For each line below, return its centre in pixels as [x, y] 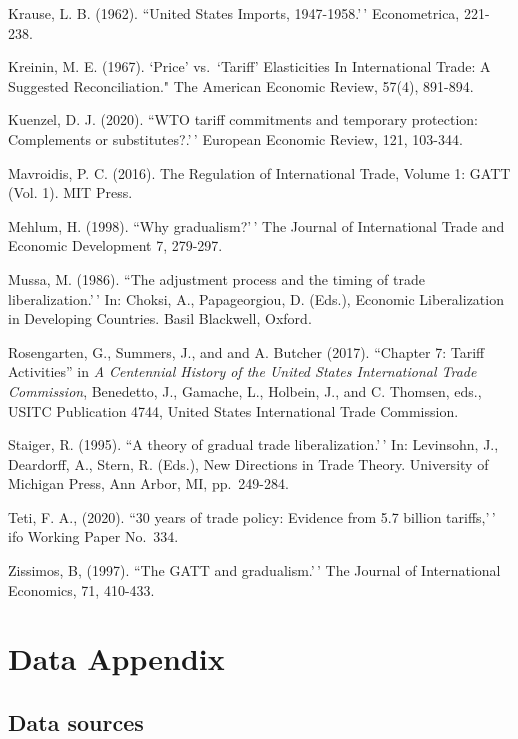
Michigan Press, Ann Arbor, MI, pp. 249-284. [148, 483]
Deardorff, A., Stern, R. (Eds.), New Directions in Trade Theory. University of [248, 463]
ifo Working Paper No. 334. [93, 536]
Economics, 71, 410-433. [81, 589]
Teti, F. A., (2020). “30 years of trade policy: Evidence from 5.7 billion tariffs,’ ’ [252, 516]
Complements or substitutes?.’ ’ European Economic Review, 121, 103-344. [235, 138]
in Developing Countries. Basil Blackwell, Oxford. [160, 318]
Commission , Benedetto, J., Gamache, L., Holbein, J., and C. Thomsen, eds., [245, 390]
